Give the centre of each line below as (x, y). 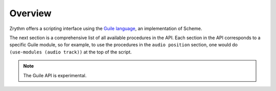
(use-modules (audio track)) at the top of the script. (71, 52)
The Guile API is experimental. (55, 75)
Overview (30, 13)
